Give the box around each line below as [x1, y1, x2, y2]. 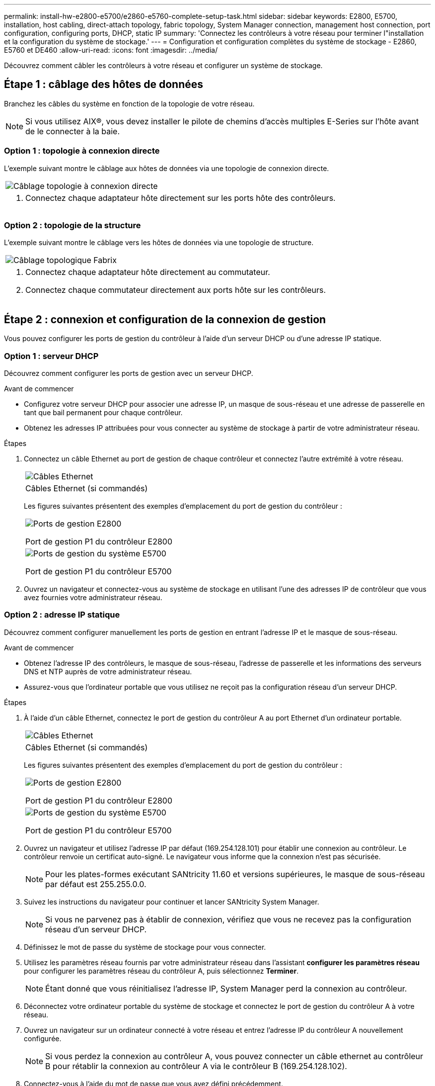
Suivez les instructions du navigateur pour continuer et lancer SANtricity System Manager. [24, 897, 319, 906]
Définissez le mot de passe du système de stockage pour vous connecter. [24, 942, 266, 951]
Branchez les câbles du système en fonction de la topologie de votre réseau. [4, 99, 255, 108]
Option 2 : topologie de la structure [4, 220, 141, 230]
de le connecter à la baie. [25, 126, 120, 136]
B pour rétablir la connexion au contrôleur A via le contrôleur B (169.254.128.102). [45, 1061, 347, 1071]
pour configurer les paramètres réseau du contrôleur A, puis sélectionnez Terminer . [24, 966, 299, 975]
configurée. [24, 1034, 62, 1043]
